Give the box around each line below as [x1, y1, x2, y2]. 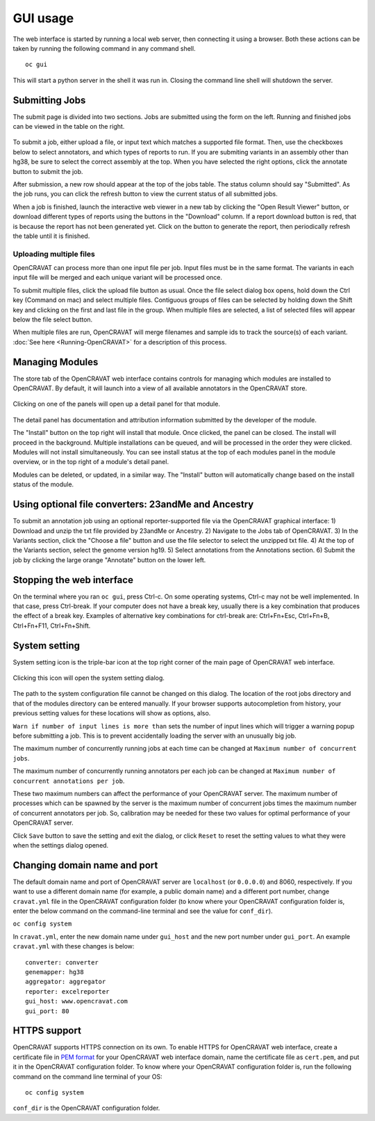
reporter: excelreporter [25, 987, 110, 995]
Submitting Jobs [12, 94, 86, 106]
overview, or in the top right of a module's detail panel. [12, 458, 169, 466]
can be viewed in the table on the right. [12, 122, 125, 131]
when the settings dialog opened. [12, 841, 109, 849]
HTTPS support [12, 1025, 81, 1037]
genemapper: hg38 [25, 968, 84, 976]
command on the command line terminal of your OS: [12, 1072, 162, 1081]
